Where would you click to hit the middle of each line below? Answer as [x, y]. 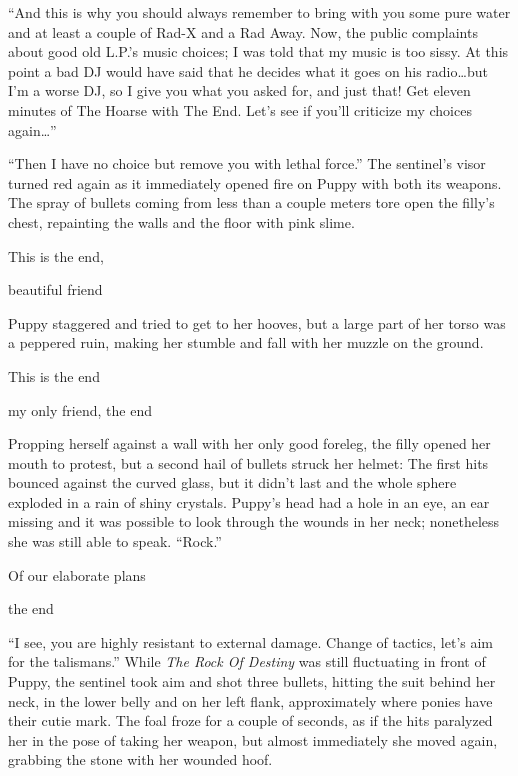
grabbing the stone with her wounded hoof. [140, 759]
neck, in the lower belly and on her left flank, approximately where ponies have [250, 700]
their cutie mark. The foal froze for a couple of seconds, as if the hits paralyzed [250, 720]
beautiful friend [55, 289]
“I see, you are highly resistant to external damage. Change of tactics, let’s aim [251, 641]
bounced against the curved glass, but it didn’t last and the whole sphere [232, 482]
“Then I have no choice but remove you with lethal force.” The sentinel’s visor [247, 163]
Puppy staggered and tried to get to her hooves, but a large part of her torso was [257, 322]
